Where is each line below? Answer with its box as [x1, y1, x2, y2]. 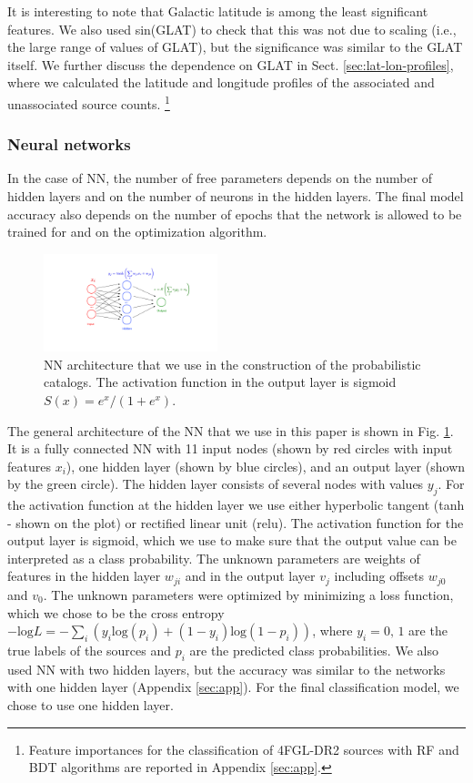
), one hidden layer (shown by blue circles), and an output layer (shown [65, 456, 466, 475]
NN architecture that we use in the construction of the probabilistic [44, 354, 421, 373]
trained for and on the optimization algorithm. [7, 222, 267, 241]
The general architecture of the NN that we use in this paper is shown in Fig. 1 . [7, 421, 454, 440]
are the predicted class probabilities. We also [189, 641, 438, 660]
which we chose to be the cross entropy [7, 603, 225, 622]
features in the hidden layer [7, 566, 161, 585]
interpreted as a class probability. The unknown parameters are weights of [7, 548, 420, 567]
